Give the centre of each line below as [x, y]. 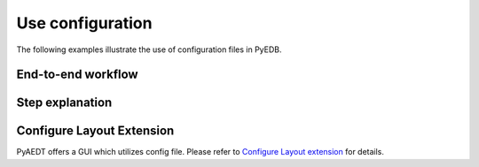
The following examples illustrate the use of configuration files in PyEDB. [149, 49]
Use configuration [84, 23]
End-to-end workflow [77, 75]
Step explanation [64, 103]
